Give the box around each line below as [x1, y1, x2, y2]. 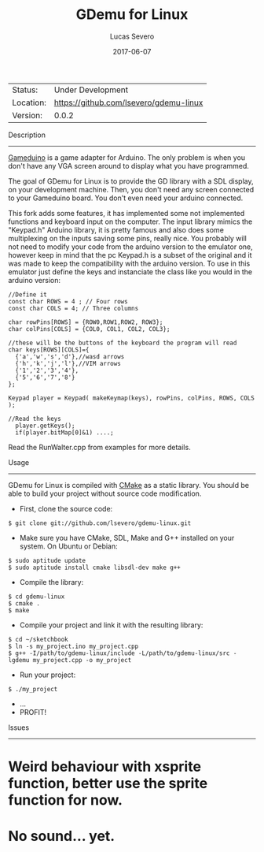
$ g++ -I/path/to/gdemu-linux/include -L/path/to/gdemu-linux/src [8, 649, 230, 657]
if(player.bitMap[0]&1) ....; [15, 428, 114, 437]
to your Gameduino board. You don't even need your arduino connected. [8, 193, 244, 203]
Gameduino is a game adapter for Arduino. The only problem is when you [8, 152, 246, 162]
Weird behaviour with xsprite [8, 758, 202, 776]
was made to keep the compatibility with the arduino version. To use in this [8, 259, 251, 268]
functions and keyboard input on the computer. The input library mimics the [8, 217, 253, 226]
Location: [12, 97, 47, 108]
